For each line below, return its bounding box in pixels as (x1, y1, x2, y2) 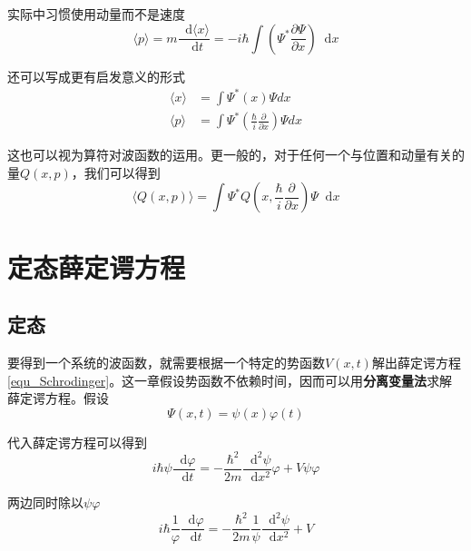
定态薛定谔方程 (7, 248, 186, 285)
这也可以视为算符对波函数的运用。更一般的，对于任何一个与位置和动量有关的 (7, 145, 465, 164)
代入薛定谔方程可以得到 (7, 432, 147, 451)
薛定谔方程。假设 (7, 389, 109, 408)
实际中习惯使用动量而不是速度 (7, 5, 185, 23)
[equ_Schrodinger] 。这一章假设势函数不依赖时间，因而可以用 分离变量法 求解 (7, 370, 453, 389)
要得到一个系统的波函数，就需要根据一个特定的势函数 (7, 353, 325, 372)
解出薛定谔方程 (371, 353, 461, 372)
